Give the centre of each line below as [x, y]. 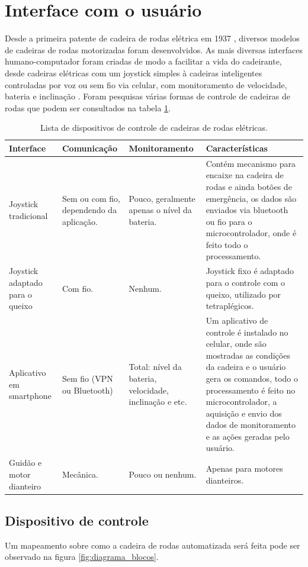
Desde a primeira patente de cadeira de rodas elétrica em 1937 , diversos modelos [152, 38]
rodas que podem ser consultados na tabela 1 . [88, 107]
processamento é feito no [251, 390]
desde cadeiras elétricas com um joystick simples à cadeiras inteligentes [134, 73]
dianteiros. [225, 480]
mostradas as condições [248, 355]
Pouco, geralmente [162, 198]
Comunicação [89, 148]
